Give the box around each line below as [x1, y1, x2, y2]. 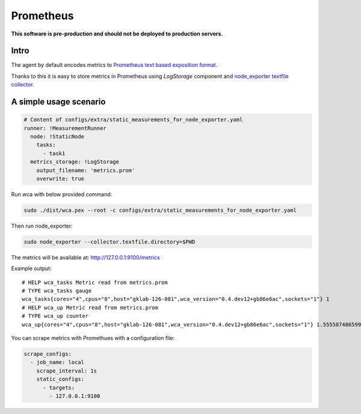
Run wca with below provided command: [11, 190, 113, 198]
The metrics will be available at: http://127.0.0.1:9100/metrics [11, 253, 160, 261]
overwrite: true [36, 175, 84, 182]
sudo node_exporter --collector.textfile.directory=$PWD [23, 238, 196, 245]
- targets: [43, 384, 75, 391]
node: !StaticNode [30, 133, 84, 140]
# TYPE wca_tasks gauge [22, 288, 92, 294]
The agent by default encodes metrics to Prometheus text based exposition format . [11, 61, 218, 69]
